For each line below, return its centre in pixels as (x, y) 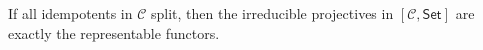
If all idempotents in (70, 13)
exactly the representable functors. (114, 32)
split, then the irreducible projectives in (272, 13)
